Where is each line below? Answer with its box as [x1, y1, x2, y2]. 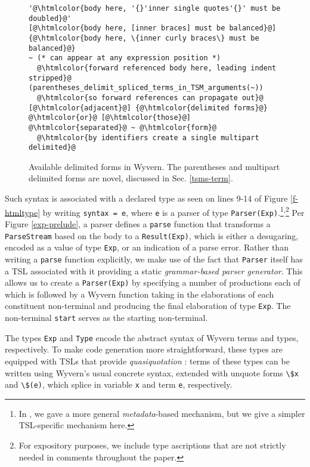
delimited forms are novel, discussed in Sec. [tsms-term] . [29, 172, 233, 184]
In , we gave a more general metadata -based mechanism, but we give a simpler [18, 407, 305, 419]
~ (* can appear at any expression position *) [29, 54, 221, 63]
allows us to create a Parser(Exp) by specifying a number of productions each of [5, 276, 300, 289]
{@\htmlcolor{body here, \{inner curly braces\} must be [29, 33, 259, 42]
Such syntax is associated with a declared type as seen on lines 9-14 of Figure [5, 192, 288, 205]
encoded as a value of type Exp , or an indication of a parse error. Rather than [5, 241, 289, 253]
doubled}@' [29, 14, 72, 23]
